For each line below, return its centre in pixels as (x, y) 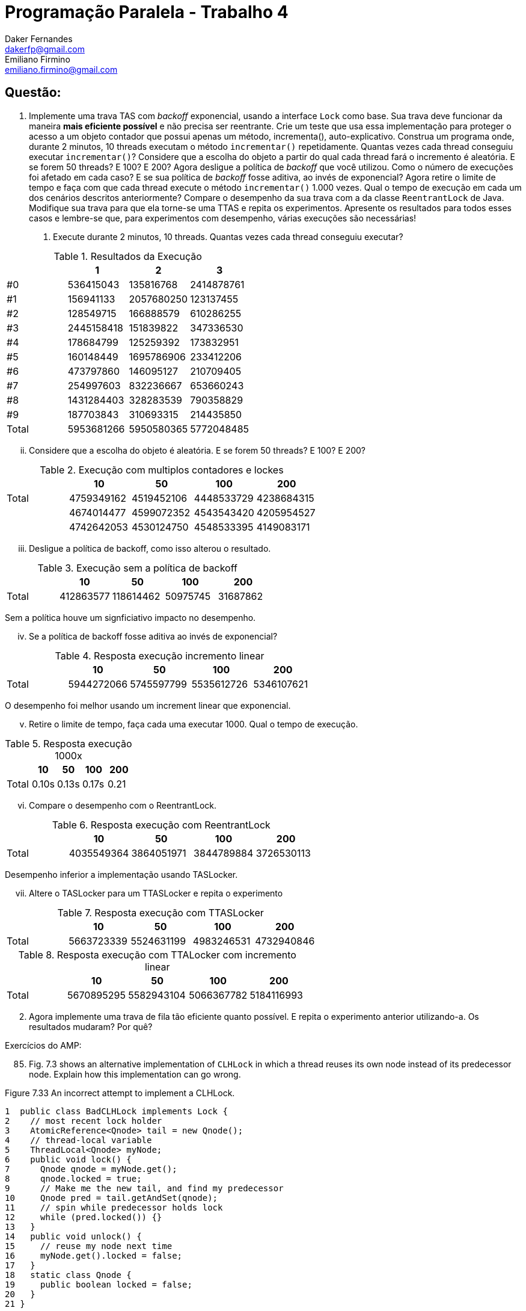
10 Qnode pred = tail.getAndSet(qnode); (112, 1198)
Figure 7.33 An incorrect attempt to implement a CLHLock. (120, 1093)
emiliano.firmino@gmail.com (61, 69)
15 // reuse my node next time (89, 1246)
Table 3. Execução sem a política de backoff (137, 568)
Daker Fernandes (39, 39)
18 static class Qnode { (68, 1275)
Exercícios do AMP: (43, 1045)
